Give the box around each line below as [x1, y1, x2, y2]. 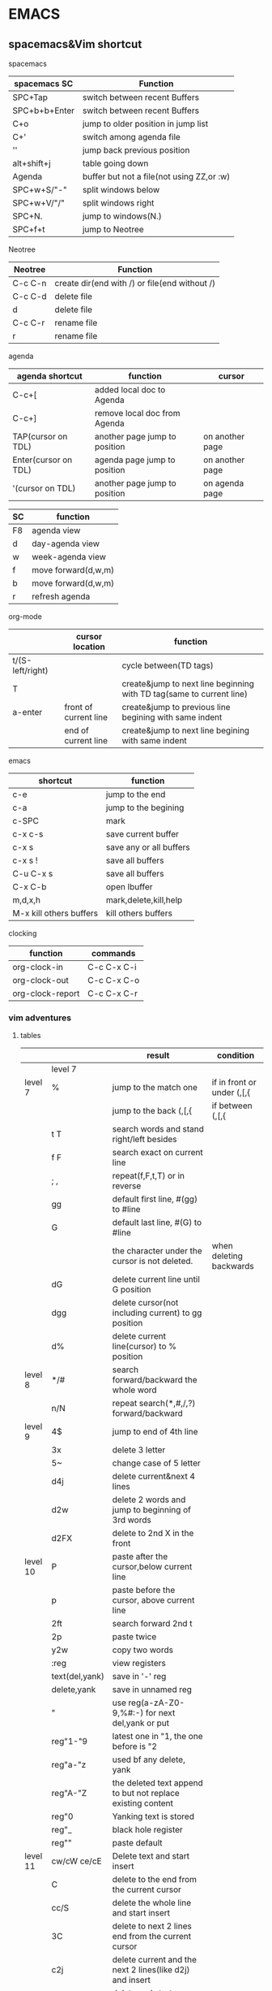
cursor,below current [112, 1561, 193, 1573]
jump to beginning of [112, 1504, 192, 1516]
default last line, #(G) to [112, 1217, 202, 1228]
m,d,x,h [12, 894, 40, 906]
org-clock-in [12, 962, 63, 972]
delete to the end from [112, 1874, 197, 1885]
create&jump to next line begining [121, 725, 249, 736]
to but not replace [112, 1788, 180, 1799]
